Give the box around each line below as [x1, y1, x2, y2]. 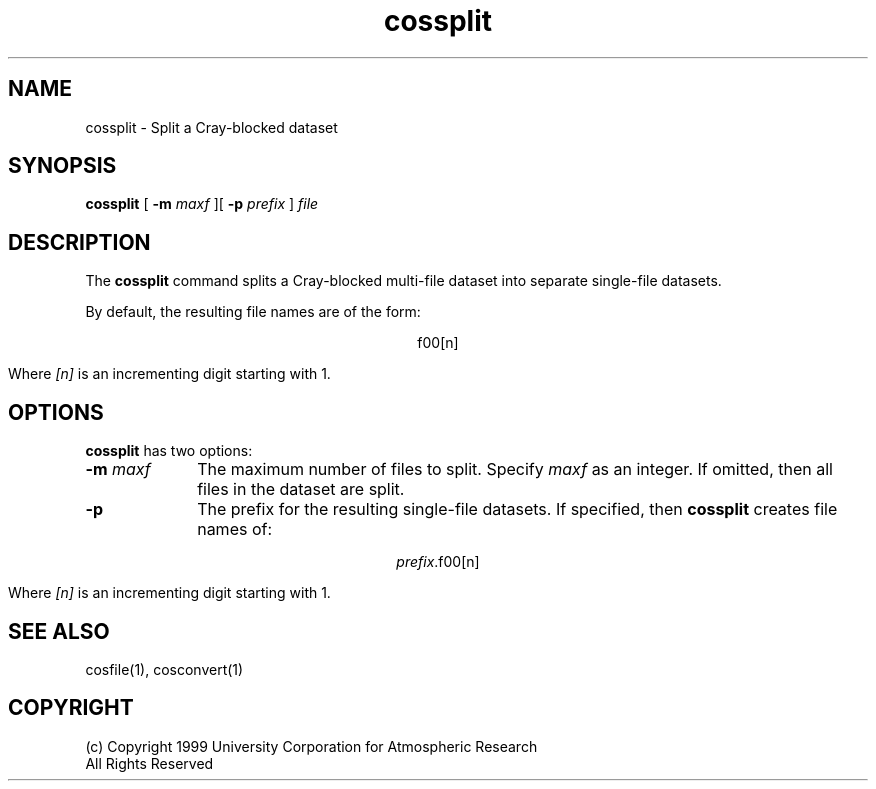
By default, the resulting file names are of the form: [85, 303, 421, 321]
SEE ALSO [8, 618, 110, 644]
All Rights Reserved [85, 754, 214, 772]
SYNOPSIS [8, 153, 117, 179]
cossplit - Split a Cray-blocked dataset [85, 118, 338, 136]
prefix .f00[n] [396, 553, 480, 571]
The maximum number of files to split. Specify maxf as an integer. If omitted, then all [197, 459, 833, 480]
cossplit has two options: [85, 442, 253, 460]
